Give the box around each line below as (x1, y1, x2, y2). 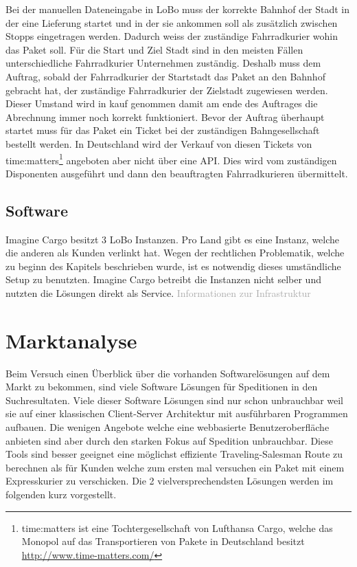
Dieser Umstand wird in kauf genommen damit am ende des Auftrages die (5, 96, 318, 111)
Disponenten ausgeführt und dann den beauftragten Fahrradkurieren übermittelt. (5, 166, 348, 180)
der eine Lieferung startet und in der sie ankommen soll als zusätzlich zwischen (5, 15, 338, 30)
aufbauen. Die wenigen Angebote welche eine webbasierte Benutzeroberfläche (5, 420, 330, 434)
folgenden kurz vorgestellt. (5, 487, 117, 502)
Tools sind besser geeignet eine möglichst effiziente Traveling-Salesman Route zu (5, 447, 343, 461)
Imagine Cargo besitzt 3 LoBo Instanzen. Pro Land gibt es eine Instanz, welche (5, 232, 340, 246)
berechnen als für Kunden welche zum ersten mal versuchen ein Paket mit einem (5, 460, 345, 474)
